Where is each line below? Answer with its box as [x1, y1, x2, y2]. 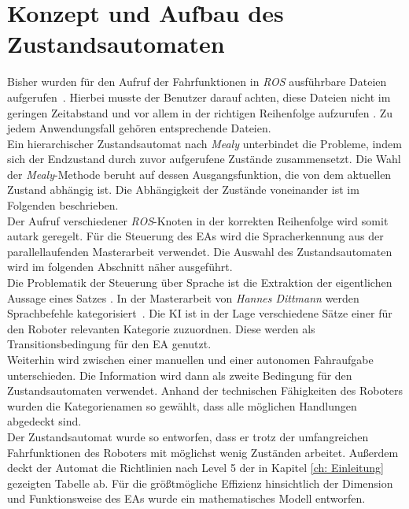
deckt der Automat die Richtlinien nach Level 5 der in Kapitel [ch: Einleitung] [7, 459, 385, 476]
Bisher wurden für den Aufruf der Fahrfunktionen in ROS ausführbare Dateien [7, 73, 387, 90]
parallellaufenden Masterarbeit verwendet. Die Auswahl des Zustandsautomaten [7, 243, 392, 259]
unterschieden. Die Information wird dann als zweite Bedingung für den [7, 366, 352, 383]
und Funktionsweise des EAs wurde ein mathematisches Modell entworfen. [7, 490, 366, 507]
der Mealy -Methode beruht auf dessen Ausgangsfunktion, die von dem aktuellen [7, 165, 392, 182]
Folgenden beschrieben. [7, 197, 119, 214]
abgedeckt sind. [7, 413, 82, 429]
